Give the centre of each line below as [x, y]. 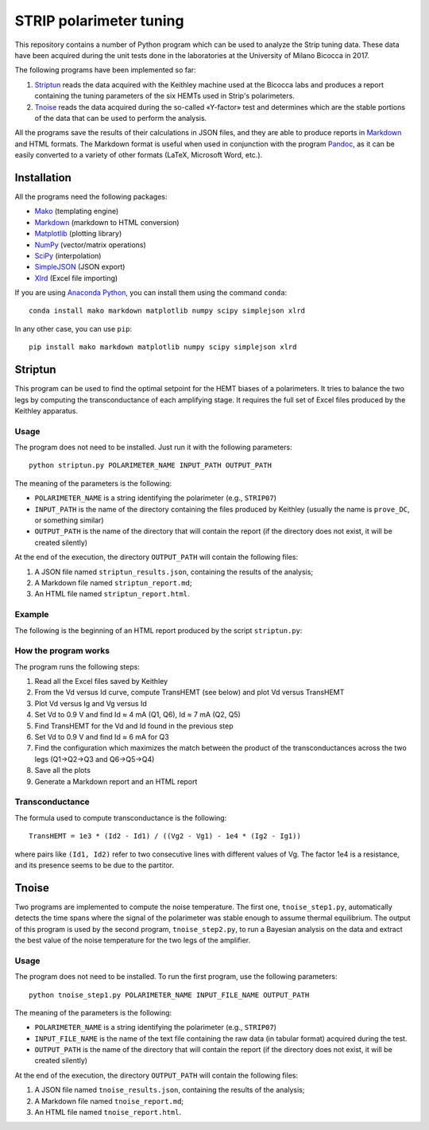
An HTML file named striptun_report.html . [112, 594]
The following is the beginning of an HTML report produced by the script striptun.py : [158, 630]
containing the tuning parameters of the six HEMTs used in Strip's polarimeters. [165, 96]
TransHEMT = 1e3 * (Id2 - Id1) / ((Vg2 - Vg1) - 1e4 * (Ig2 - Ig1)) [165, 836]
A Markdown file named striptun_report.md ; [113, 583]
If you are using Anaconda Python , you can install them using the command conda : [151, 293]
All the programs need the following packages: [91, 196]
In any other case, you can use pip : [73, 328]
